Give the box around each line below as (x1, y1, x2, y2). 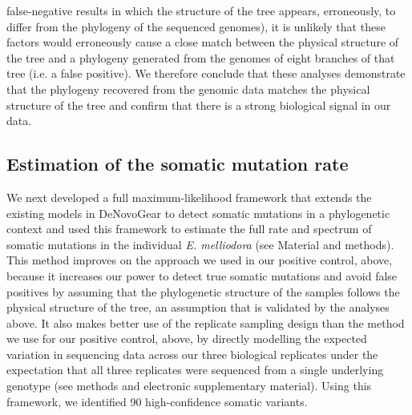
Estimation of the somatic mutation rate (6, 151, 349, 176)
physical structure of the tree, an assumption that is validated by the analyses (6, 299, 390, 316)
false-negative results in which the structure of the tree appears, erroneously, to (6, 2, 396, 18)
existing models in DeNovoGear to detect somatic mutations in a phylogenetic (6, 204, 390, 221)
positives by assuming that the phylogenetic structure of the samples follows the (6, 283, 400, 300)
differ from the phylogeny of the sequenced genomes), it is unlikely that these (6, 18, 386, 34)
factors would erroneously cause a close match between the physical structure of (6, 34, 399, 50)
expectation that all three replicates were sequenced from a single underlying (6, 361, 384, 378)
